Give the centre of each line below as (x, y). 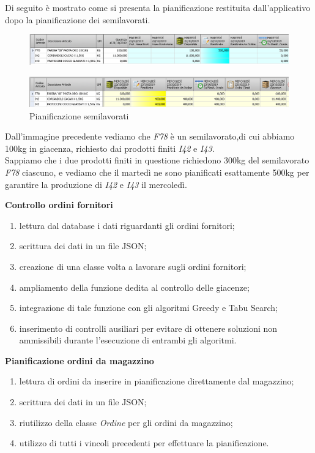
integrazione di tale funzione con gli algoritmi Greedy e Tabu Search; (149, 308)
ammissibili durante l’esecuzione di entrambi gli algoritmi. (128, 340)
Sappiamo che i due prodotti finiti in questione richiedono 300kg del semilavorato (157, 160)
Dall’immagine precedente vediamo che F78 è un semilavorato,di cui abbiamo (150, 136)
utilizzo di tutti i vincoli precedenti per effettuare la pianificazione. (144, 443)
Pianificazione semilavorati (79, 115)
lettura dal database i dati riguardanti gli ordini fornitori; (127, 225)
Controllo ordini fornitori (59, 205)
